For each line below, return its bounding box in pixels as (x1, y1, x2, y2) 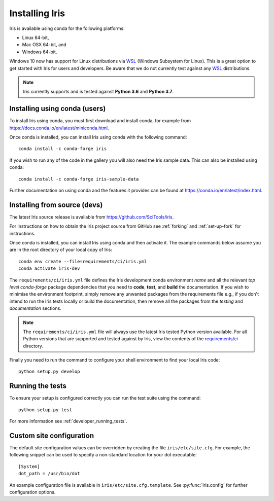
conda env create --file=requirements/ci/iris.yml (18, 259, 147, 264)
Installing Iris (9, 8, 65, 19)
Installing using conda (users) (9, 104, 106, 113)
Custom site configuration (9, 431, 94, 440)
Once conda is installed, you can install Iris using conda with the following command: (9, 134, 187, 140)
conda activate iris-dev (18, 266, 80, 271)
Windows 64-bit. (22, 49, 57, 55)
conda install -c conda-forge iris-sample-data (18, 176, 139, 182)
